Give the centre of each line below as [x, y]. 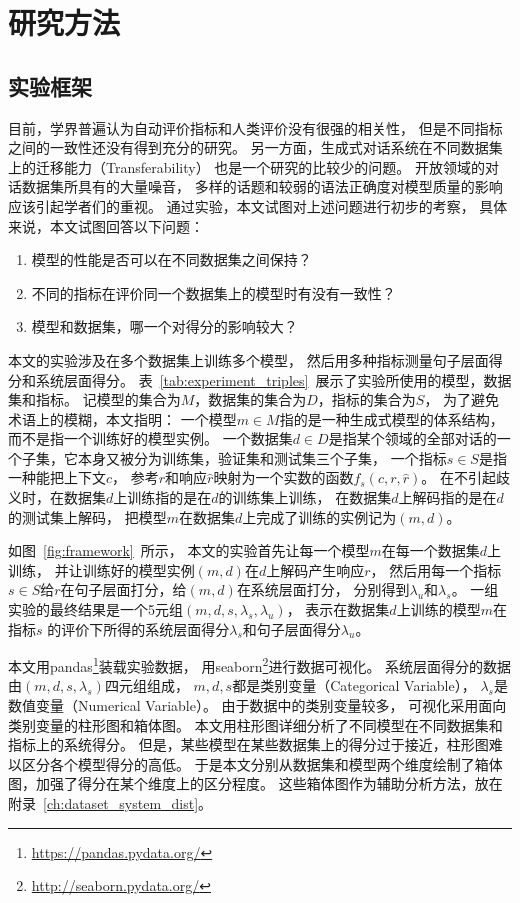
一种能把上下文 [57, 477]
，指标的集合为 [366, 399]
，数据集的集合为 [250, 399]
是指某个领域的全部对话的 [412, 438]
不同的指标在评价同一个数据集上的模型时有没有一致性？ [213, 292]
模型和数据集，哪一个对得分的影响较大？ [164, 326]
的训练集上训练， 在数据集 [305, 497]
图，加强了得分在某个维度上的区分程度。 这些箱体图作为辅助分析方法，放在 [255, 783]
